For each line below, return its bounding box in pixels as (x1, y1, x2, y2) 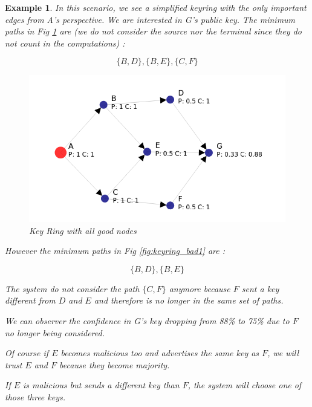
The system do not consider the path (5, 282, 140, 295)
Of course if (5, 347, 49, 359)
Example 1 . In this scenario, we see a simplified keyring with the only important (5, 1, 307, 13)
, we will (267, 347, 299, 359)
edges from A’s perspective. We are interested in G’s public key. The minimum (5, 13, 296, 25)
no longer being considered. (5, 326, 105, 339)
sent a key (241, 282, 279, 295)
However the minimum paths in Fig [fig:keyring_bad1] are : (5, 244, 226, 257)
